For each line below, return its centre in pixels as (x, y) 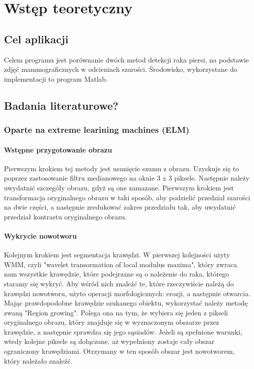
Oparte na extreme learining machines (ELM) (97, 130)
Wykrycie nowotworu (41, 235)
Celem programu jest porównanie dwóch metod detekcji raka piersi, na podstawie (127, 59)
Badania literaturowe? (61, 105)
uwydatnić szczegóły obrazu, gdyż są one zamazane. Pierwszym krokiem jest (119, 187)
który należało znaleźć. (38, 360)
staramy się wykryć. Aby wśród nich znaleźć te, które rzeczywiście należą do (119, 283)
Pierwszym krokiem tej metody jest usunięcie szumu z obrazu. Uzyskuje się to (122, 168)
